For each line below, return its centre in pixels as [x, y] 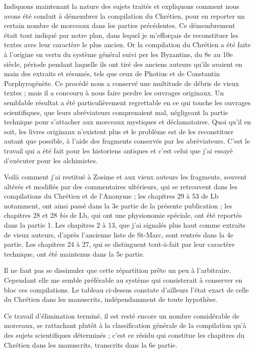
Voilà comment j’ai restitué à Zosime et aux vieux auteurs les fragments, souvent [126, 177]
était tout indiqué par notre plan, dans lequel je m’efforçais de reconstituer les [121, 35]
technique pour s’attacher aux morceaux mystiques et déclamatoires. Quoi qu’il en [127, 122]
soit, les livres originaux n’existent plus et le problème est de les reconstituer [119, 131]
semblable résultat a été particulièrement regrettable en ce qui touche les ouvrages [127, 102]
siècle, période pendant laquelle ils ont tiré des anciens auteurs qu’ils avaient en [123, 64]
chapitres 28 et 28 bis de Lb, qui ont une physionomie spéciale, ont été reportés [123, 215]
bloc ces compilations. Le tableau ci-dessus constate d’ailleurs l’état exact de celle [127, 289]
